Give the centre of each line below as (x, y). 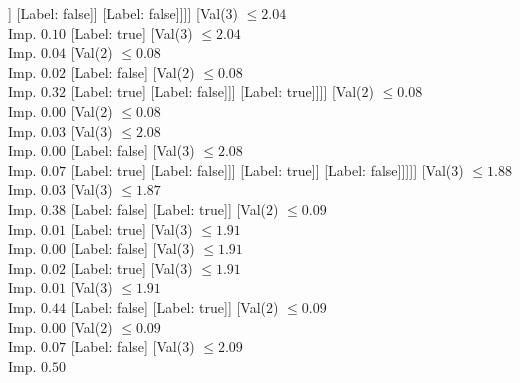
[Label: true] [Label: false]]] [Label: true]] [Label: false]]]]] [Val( (261, 169)
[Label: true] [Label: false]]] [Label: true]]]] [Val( (216, 91)
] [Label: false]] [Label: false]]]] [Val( (117, 13)
